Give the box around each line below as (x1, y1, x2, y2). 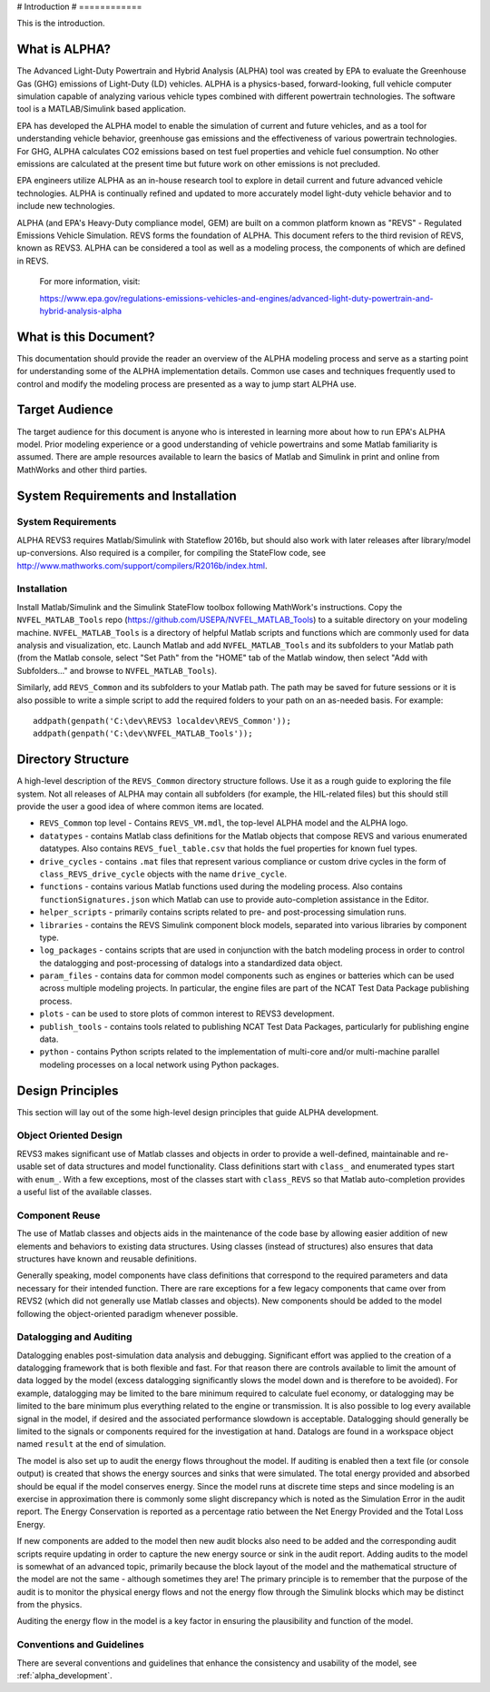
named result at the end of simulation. (16, 1439, 167, 1450)
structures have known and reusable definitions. (16, 1253, 197, 1264)
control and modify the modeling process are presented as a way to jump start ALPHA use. (16, 378, 358, 390)
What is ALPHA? (16, 42, 112, 57)
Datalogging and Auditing (16, 1331, 132, 1343)
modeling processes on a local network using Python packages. (39, 1059, 279, 1070)
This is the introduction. (16, 18, 105, 29)
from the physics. (16, 1599, 83, 1610)
